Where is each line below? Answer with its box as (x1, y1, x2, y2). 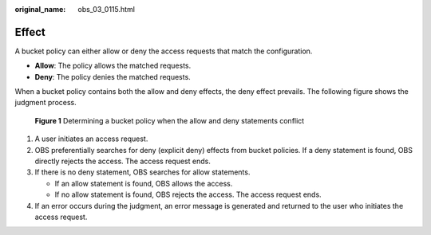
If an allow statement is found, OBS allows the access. (54, 178, 233, 188)
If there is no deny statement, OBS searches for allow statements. (34, 167, 251, 177)
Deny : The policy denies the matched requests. (34, 72, 191, 81)
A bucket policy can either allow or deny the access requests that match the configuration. (14, 46, 313, 56)
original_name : (14, 5, 66, 14)
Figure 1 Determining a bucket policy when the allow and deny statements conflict (34, 116, 305, 125)
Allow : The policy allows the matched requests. (34, 61, 192, 71)
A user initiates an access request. (34, 134, 148, 143)
